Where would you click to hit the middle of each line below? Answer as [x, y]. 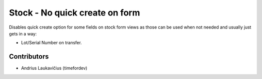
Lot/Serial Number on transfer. [51, 43]
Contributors [29, 56]
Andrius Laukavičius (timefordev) [54, 68]
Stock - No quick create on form [74, 13]
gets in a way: [23, 33]
